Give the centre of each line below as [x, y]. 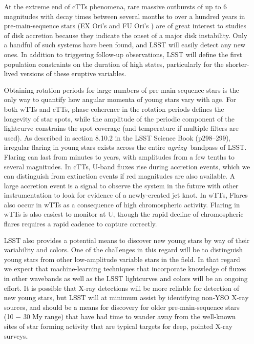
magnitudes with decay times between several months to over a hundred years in [125, 16]
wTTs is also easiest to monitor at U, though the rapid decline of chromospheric [124, 214]
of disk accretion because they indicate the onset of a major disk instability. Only [126, 35]
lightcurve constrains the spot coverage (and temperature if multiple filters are [121, 128]
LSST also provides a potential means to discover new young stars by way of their [127, 240]
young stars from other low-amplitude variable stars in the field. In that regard [122, 259]
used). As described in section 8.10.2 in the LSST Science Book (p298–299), [117, 137]
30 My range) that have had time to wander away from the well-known [129, 316]
